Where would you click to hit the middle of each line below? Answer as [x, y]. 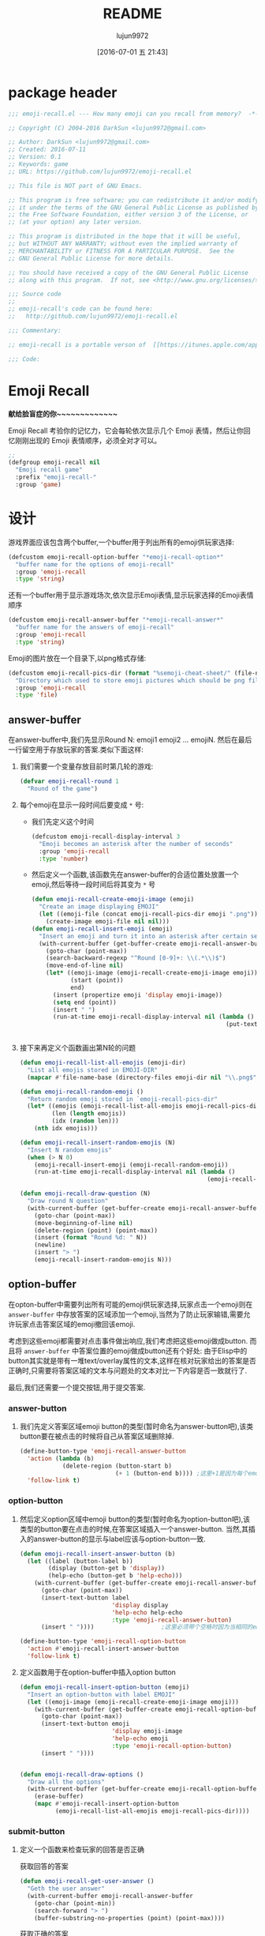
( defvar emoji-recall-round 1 [69, 782]
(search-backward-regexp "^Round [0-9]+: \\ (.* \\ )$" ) [136, 958]
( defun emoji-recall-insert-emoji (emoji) [102, 929]
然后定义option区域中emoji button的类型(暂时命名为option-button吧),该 [135, 1519]
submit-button [37, 1831]
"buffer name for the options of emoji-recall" [95, 564]
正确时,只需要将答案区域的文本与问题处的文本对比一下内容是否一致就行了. [128, 1370]
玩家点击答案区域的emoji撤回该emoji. [75, 1324]
